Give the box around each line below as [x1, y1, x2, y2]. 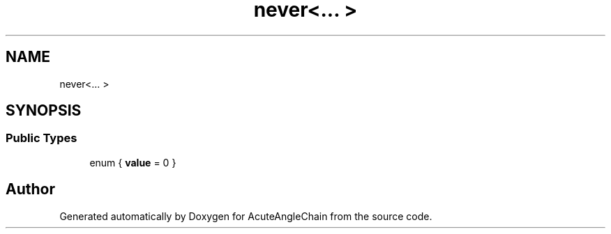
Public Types [6, 131, 77, 146]
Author [6, 180, 55, 198]
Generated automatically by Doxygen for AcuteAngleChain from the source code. [59, 210, 432, 222]
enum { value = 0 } [89, 156, 176, 169]
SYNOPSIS [6, 102, 82, 120]
